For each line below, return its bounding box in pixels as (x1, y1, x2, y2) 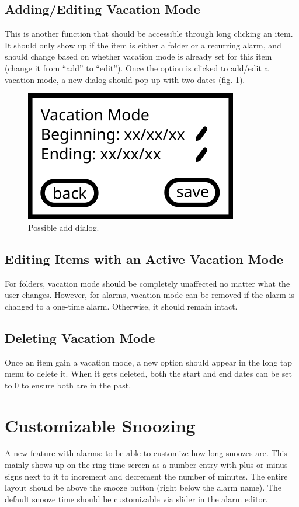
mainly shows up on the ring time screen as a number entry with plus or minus (5, 459, 288, 471)
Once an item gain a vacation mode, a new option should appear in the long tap (5, 356, 293, 368)
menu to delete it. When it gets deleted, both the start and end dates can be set (5, 367, 292, 380)
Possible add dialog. (28, 221, 99, 233)
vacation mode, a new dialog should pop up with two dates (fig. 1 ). (5, 73, 245, 85)
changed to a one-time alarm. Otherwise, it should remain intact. (5, 300, 238, 312)
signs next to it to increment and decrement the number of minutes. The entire (5, 470, 288, 482)
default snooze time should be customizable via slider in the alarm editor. (5, 492, 268, 505)
